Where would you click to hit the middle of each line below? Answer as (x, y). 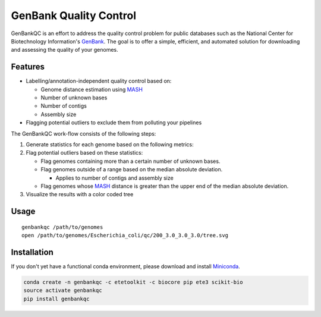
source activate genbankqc (63, 291)
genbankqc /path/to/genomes (62, 227)
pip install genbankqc (56, 299)
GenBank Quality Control (74, 15)
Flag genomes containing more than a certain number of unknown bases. (130, 161)
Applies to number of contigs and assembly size (114, 178)
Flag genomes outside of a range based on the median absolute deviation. (132, 170)
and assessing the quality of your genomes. (64, 50)
